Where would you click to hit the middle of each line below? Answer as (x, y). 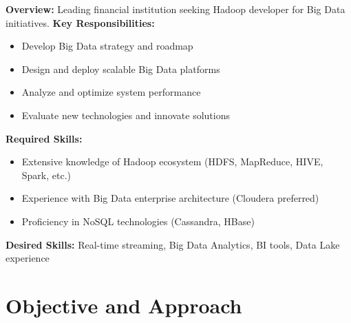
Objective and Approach (124, 305)
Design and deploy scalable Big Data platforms (121, 69)
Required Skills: (44, 138)
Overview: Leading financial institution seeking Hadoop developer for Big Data (175, 9)
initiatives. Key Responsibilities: (80, 22)
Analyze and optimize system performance (111, 92)
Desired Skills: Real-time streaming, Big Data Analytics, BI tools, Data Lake (173, 244)
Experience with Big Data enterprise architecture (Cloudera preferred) (170, 198)
